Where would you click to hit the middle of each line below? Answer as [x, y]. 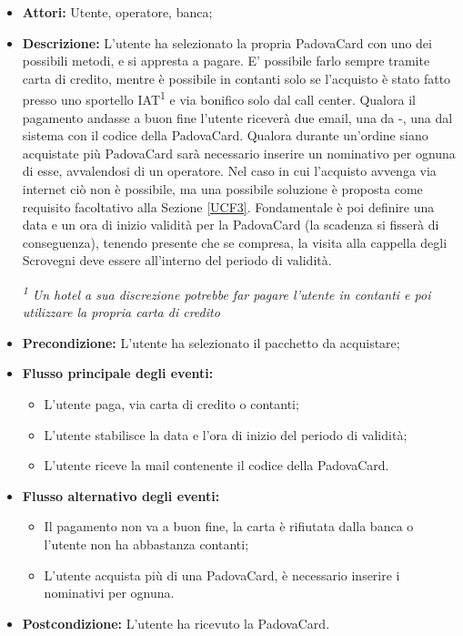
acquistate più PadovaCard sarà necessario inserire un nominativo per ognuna [239, 153]
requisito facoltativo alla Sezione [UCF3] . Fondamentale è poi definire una [228, 206]
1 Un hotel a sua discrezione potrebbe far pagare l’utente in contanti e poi [226, 292]
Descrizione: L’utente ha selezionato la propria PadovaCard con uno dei [227, 42]
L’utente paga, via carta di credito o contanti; [171, 404]
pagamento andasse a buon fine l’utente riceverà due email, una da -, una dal [237, 117]
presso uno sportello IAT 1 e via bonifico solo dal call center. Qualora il [219, 98]
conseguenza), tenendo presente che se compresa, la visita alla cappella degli [235, 242]
